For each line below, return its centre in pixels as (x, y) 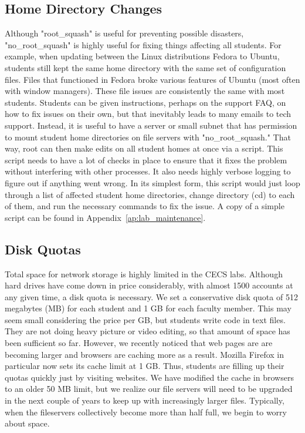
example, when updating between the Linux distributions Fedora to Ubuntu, (142, 56)
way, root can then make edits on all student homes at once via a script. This (144, 148)
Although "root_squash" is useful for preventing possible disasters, (124, 33)
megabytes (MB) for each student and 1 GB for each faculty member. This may (148, 308)
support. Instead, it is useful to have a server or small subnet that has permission (151, 125)
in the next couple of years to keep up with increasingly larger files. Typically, (145, 400)
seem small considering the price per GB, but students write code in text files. (145, 319)
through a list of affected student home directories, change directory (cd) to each (150, 194)
